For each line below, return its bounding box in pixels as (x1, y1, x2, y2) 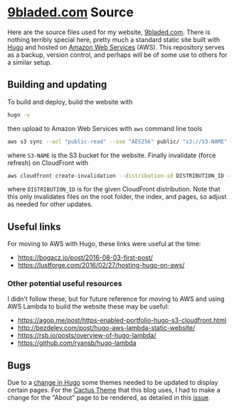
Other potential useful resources (7, 279, 122, 289)
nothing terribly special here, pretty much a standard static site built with (7, 35, 221, 43)
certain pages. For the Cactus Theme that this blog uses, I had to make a (7, 386, 221, 395)
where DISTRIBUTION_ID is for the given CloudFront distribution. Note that (7, 185, 221, 193)
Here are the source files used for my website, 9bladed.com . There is (7, 28, 211, 36)
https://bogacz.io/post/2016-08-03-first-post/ (17, 253, 154, 262)
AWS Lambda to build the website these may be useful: (7, 302, 169, 311)
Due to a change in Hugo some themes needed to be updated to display (7, 378, 218, 387)
